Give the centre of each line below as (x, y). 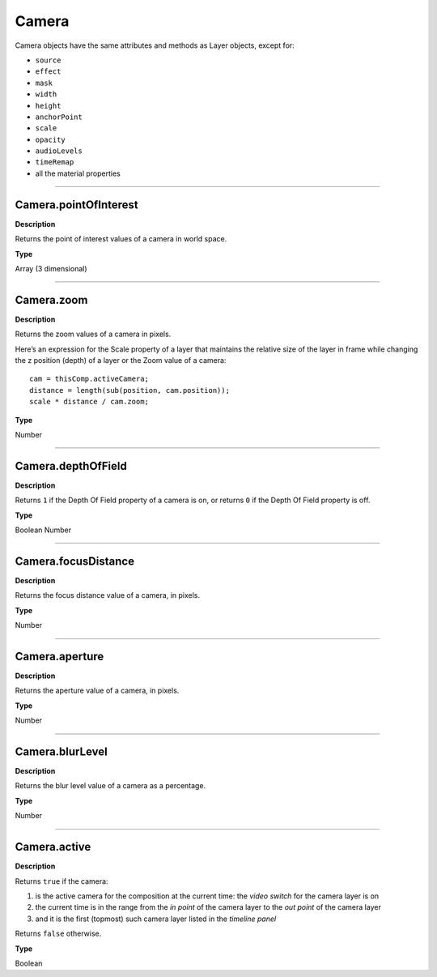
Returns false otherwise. (58, 934)
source (48, 60)
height (48, 106)
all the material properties (78, 173)
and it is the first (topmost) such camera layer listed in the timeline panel (156, 919)
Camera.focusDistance (75, 561)
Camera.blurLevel (62, 752)
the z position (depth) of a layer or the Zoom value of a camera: (121, 360)
